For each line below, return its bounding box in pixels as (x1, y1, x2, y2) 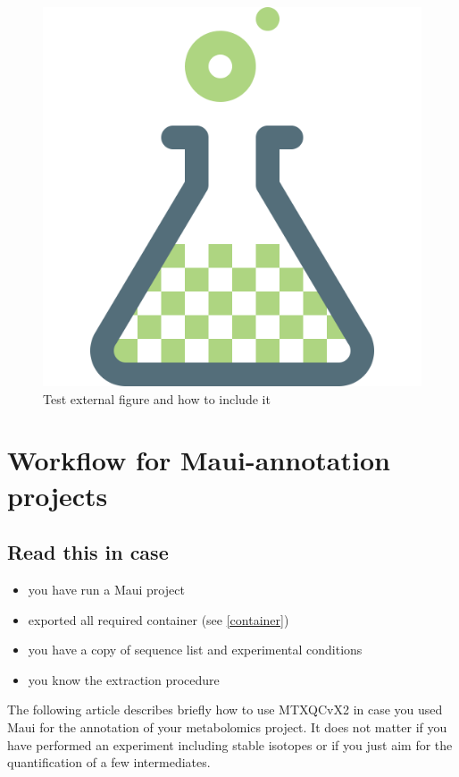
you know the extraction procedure (28, 670, 220, 688)
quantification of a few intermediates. (7, 753, 211, 772)
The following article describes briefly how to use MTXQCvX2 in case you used (7, 700, 443, 719)
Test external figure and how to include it (43, 389, 271, 408)
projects (7, 477, 108, 513)
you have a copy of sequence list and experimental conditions (28, 640, 363, 659)
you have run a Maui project (28, 579, 185, 598)
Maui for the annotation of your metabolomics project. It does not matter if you (7, 717, 447, 736)
